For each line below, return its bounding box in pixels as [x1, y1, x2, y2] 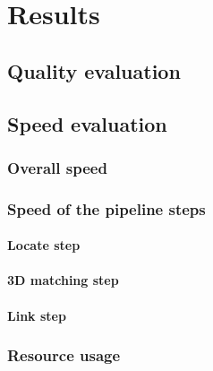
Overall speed [7, 156, 107, 178]
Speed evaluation [7, 109, 167, 137]
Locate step [7, 236, 81, 255]
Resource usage [7, 344, 121, 367]
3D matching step [7, 271, 119, 289]
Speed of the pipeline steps [7, 197, 206, 220]
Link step [7, 306, 66, 324]
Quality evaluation [7, 56, 181, 84]
